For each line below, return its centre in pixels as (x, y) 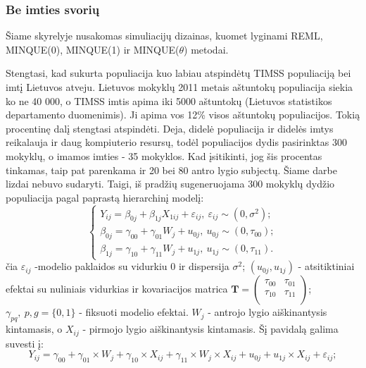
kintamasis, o (34, 329)
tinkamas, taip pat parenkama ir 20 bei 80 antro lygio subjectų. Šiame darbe (171, 170)
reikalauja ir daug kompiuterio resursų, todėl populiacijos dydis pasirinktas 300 (176, 142)
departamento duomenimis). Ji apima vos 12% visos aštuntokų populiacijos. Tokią (183, 115)
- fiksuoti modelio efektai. (134, 312)
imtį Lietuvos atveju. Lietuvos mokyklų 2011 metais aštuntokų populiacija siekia (179, 87)
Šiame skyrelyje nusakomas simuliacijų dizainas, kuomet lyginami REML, (164, 36)
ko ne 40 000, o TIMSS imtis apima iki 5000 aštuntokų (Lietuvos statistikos (169, 100)
